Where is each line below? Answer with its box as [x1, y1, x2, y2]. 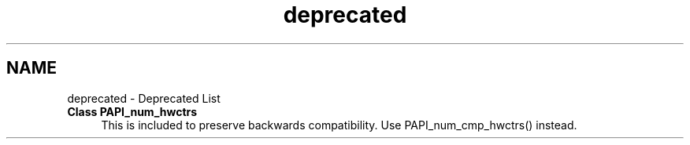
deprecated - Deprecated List [67, 91, 221, 105]
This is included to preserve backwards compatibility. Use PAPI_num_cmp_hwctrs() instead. [101, 118, 577, 132]
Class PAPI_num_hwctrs [67, 104, 198, 118]
